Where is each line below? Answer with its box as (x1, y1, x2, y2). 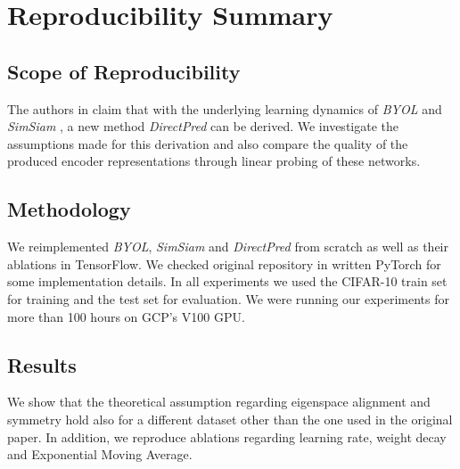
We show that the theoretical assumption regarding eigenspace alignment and (7, 392, 431, 411)
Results (7, 350, 77, 378)
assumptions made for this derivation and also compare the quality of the (7, 134, 408, 152)
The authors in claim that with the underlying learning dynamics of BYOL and (7, 99, 442, 118)
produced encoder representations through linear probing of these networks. (7, 152, 421, 170)
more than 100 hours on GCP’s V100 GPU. (7, 307, 245, 325)
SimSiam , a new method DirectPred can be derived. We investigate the (7, 117, 398, 136)
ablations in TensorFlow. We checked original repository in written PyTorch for (7, 254, 441, 273)
